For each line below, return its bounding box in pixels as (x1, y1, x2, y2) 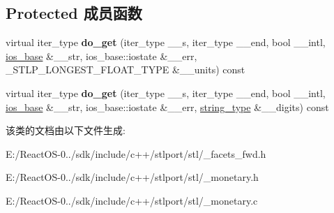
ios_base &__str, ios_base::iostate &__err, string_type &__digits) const (6, 99, 329, 114)
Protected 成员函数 (6, 2, 142, 24)
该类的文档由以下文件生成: (6, 123, 126, 138)
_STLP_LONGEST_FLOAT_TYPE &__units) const (6, 62, 245, 77)
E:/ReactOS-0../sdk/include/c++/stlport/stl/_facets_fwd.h (6, 146, 266, 161)
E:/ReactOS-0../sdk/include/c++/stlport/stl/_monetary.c (6, 193, 258, 207)
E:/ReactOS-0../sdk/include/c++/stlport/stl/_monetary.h (6, 170, 259, 184)
